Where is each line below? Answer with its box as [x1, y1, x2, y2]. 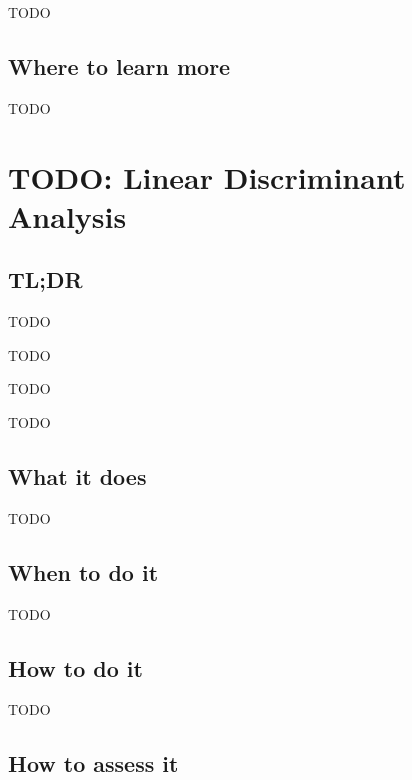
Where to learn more [8, 50, 231, 81]
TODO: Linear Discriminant [8, 156, 406, 197]
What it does [8, 460, 147, 491]
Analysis [8, 195, 127, 236]
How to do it [8, 652, 143, 683]
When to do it [8, 556, 159, 587]
